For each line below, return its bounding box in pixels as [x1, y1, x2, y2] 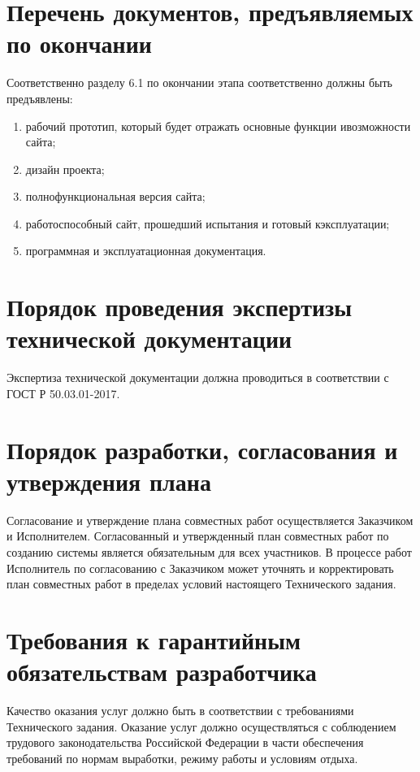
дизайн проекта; [25, 160, 105, 177]
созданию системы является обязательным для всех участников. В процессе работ [6, 544, 412, 561]
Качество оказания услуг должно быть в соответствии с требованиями [6, 702, 354, 719]
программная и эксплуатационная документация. [25, 242, 266, 259]
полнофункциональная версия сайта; [25, 188, 206, 205]
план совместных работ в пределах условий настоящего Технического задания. [6, 575, 396, 592]
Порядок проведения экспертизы [6, 290, 353, 323]
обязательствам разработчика [6, 655, 317, 688]
